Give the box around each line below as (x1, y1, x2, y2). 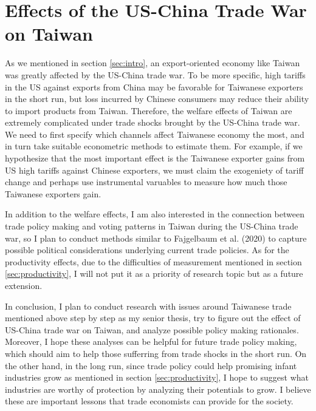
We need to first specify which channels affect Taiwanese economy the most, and (5, 127, 304, 140)
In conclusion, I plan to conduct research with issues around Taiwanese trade (5, 299, 292, 312)
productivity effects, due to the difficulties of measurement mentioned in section (5, 255, 302, 268)
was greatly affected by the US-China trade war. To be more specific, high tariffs (5, 68, 306, 81)
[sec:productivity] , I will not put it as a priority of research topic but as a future (5, 267, 303, 280)
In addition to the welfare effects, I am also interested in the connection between (5, 208, 304, 220)
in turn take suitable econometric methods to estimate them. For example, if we (5, 140, 303, 152)
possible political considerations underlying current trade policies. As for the (5, 243, 289, 256)
